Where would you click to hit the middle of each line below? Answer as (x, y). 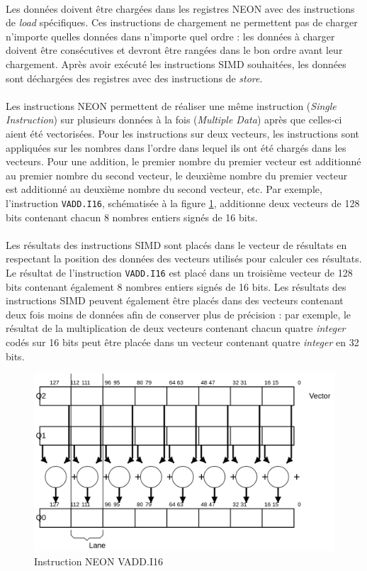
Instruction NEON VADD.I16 (98, 561)
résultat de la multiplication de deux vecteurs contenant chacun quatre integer (176, 328)
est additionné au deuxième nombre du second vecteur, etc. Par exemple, (164, 189)
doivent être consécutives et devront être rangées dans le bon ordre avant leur (174, 50)
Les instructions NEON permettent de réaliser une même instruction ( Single (171, 105)
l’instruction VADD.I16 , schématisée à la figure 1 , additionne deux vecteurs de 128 (183, 203)
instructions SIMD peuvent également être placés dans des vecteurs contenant (175, 300)
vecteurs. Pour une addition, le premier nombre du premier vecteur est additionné (183, 161)
